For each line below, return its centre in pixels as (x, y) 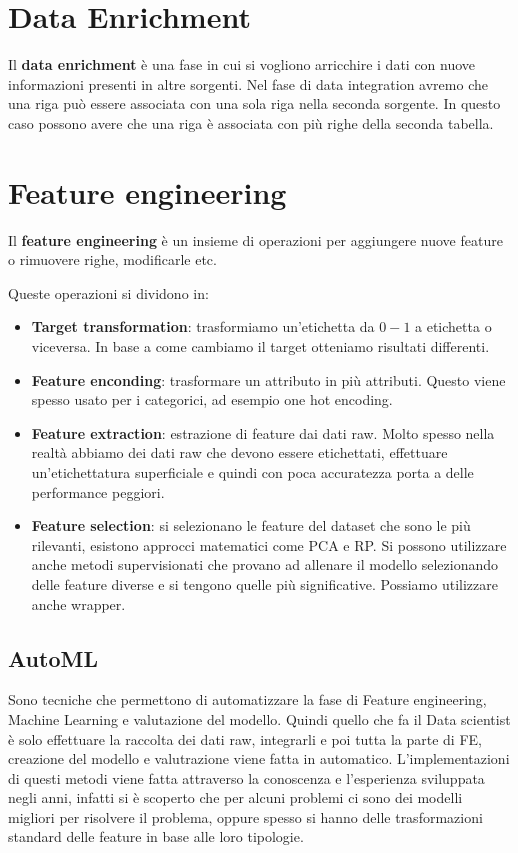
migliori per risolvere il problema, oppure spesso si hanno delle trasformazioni (245, 816)
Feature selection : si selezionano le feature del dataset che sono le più (251, 525)
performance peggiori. (98, 491)
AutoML (53, 657)
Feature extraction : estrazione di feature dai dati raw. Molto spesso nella (263, 432)
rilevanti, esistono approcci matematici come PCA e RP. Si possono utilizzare (269, 544)
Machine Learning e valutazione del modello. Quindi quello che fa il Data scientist (259, 718)
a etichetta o (453, 326)
